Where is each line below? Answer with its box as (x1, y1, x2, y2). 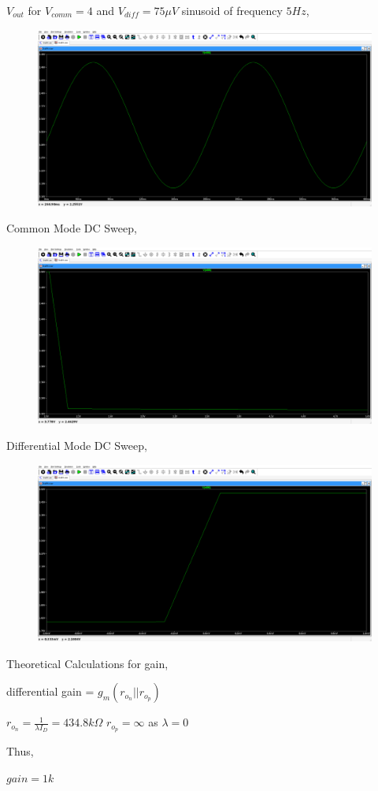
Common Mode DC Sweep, (6, 220, 137, 236)
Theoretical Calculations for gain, (6, 655, 169, 671)
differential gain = (6, 683, 94, 700)
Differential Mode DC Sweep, (6, 437, 147, 454)
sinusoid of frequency (181, 2, 283, 18)
